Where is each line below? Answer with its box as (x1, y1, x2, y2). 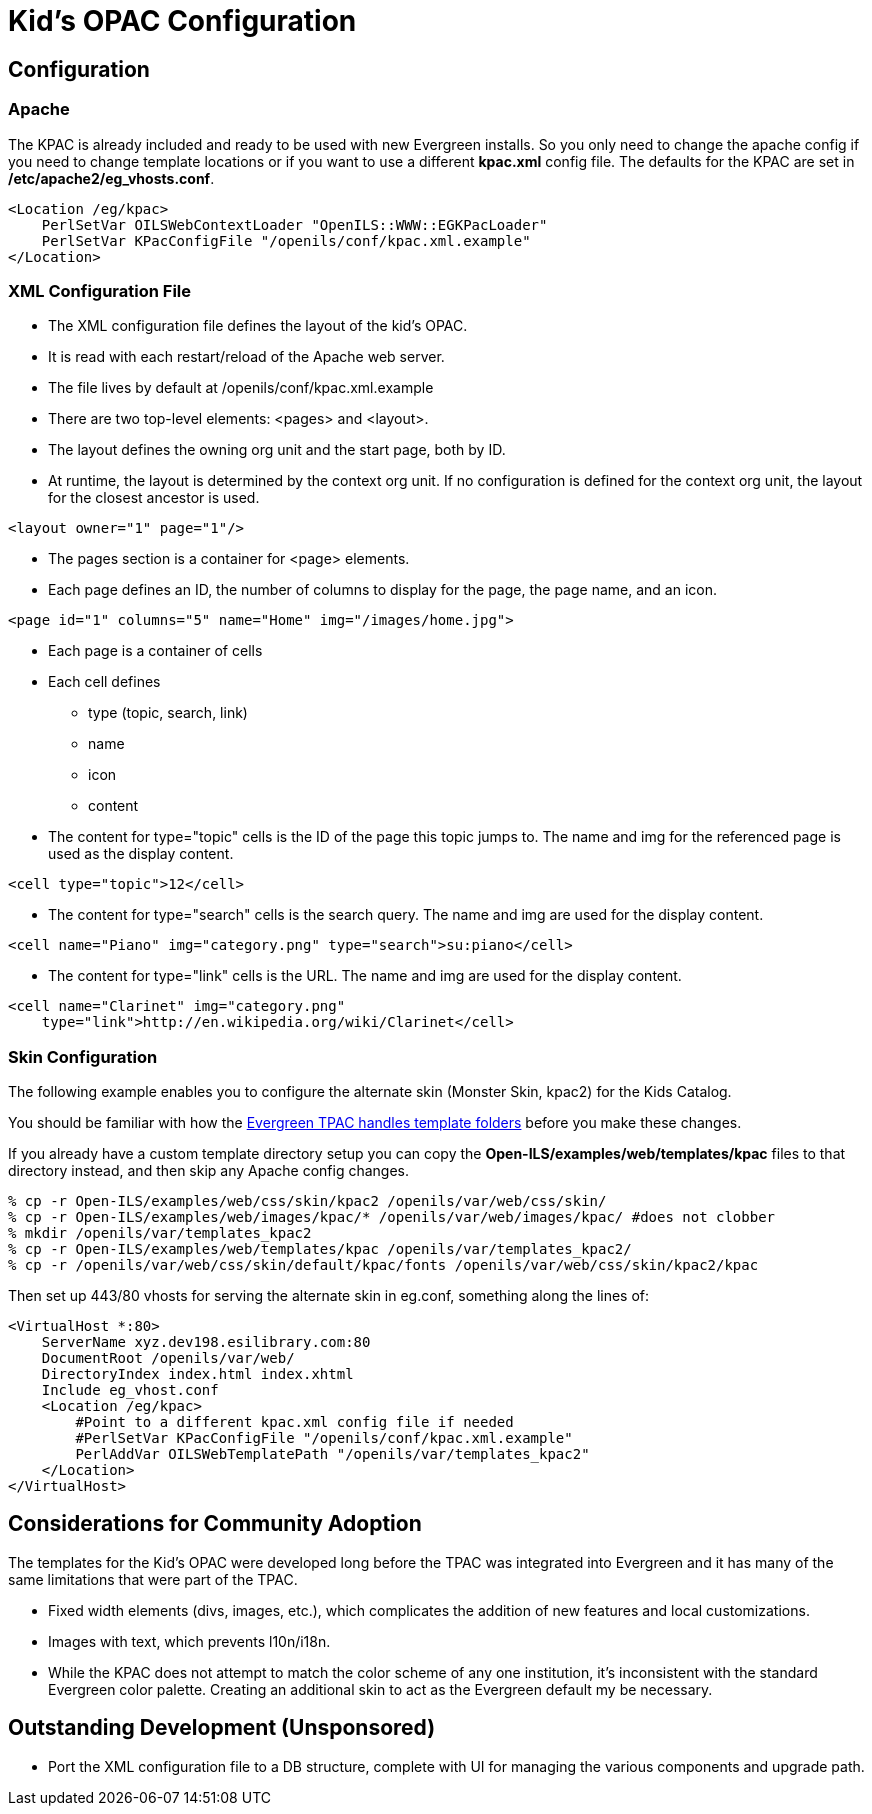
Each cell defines (48, 673, 161, 691)
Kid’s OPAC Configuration (8, 4, 357, 38)
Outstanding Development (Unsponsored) (8, 1715, 436, 1741)
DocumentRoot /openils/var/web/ (41, 1350, 295, 1367)
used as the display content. (48, 845, 234, 863)
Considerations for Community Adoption (8, 1511, 422, 1537)
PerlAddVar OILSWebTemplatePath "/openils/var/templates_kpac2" (75, 1446, 590, 1463)
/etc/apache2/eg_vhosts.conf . (8, 169, 215, 187)
